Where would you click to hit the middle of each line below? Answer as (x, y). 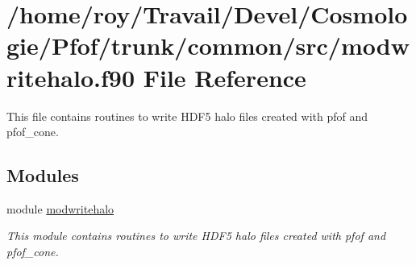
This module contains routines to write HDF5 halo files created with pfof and (196, 236)
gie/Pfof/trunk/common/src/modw (208, 46)
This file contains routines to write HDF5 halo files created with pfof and (187, 116)
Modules (43, 175)
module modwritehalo (60, 208)
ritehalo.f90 (71, 77)
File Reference (225, 77)
